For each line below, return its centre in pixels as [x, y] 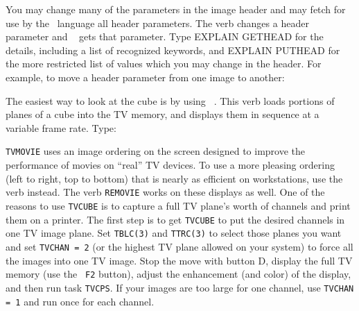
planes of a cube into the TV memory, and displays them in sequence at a [163, 114]
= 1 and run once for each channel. [80, 301]
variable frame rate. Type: [61, 127]
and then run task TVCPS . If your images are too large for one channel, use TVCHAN [180, 287]
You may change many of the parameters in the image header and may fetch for [176, 9]
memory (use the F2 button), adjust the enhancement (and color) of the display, [178, 274]
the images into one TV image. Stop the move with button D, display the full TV [179, 260]
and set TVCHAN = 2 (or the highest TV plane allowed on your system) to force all [179, 246]
